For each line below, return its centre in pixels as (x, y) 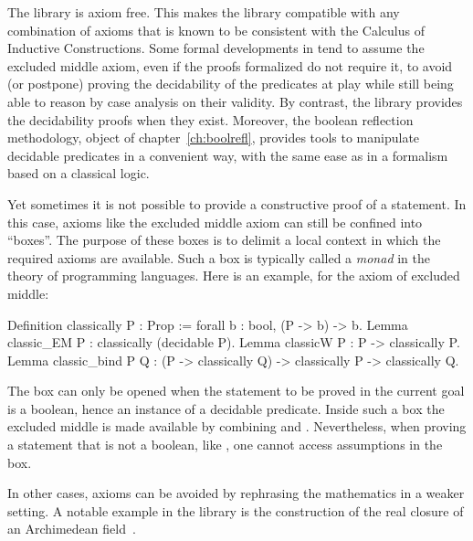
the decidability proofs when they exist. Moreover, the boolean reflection (210, 119)
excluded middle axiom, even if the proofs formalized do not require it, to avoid (230, 65)
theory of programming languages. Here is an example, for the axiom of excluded (234, 276)
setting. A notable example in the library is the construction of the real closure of (236, 510)
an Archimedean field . (72, 529)
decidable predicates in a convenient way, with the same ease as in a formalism (228, 155)
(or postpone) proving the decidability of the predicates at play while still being (231, 84)
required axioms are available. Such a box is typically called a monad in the (219, 257)
